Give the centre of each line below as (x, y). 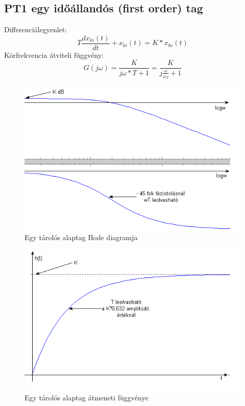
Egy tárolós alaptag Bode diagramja (81, 237)
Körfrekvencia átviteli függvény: (54, 55)
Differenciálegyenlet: (36, 29)
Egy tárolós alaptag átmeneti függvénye (87, 397)
